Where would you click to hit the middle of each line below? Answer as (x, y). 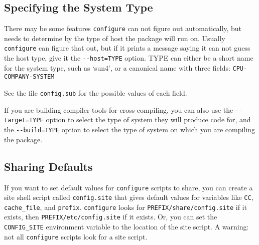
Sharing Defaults (48, 166)
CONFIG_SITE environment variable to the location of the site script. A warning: (126, 227)
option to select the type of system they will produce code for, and (148, 119)
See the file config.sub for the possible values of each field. (96, 93)
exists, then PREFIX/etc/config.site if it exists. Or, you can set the (111, 217)
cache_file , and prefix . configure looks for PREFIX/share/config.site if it (125, 207)
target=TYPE (24, 120)
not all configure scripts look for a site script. (76, 236)
